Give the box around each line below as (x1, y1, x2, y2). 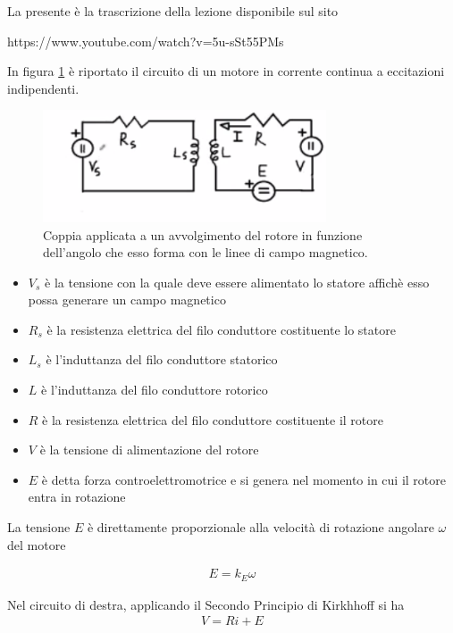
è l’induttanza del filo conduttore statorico (46, 350, 278, 369)
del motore (7, 535, 66, 554)
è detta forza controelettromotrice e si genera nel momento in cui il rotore (41, 470, 446, 488)
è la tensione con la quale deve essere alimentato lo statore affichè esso (45, 272, 430, 291)
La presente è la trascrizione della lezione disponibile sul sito (7, 2, 339, 20)
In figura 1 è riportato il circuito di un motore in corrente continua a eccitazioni (7, 62, 445, 80)
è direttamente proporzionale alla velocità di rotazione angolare (87, 518, 434, 537)
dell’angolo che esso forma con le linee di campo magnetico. (43, 243, 368, 262)
